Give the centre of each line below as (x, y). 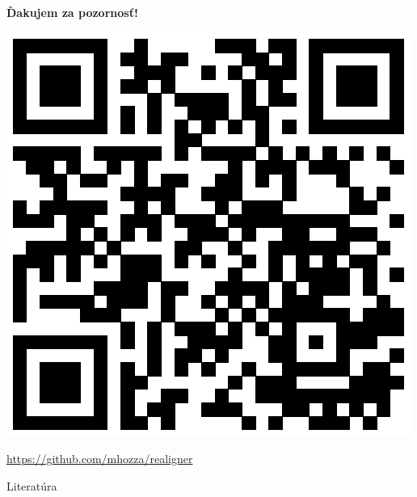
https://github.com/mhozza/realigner (100, 459)
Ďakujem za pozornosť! (72, 12)
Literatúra (32, 485)
